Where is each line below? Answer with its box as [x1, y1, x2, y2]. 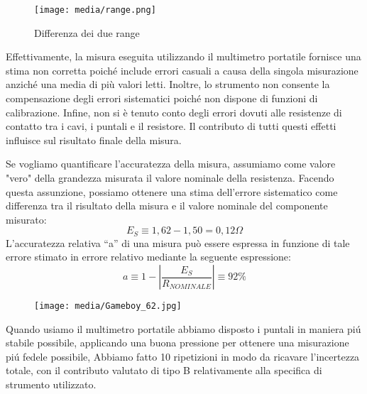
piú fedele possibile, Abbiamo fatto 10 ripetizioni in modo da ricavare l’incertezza [6, 349, 360, 363]
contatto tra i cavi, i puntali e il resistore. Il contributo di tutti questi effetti [6, 119, 336, 133]
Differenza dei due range [34, 25, 140, 40]
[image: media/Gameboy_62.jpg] [34, 301, 182, 312]
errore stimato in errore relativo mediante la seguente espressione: [6, 249, 291, 264]
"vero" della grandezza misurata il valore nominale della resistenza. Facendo [6, 170, 334, 185]
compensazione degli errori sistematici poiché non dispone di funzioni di [6, 91, 318, 106]
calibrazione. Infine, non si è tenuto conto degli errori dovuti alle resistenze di [6, 104, 342, 119]
